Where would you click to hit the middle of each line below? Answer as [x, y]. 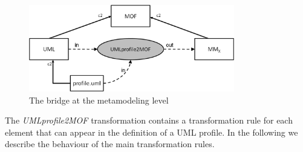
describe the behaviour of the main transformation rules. [110, 144]
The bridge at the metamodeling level [99, 100]
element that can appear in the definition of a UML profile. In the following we [151, 132]
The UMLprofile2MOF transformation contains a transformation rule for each [149, 120]
